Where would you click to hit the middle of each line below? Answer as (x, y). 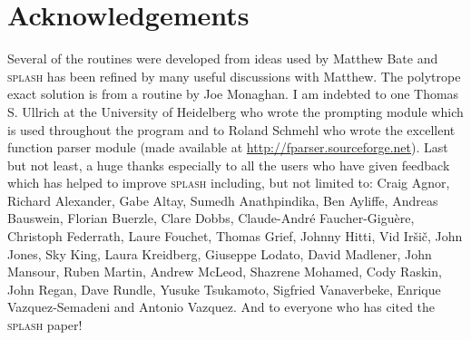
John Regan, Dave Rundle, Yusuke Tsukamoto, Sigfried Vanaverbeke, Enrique (224, 289)
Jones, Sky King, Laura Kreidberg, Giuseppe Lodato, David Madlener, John (220, 253)
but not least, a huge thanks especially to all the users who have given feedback (229, 165)
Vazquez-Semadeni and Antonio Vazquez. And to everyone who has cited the (221, 307)
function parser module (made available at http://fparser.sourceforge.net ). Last (228, 147)
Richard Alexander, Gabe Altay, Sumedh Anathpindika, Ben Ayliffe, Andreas (223, 200)
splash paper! (45, 325)
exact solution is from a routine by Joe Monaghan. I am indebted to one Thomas (233, 94)
